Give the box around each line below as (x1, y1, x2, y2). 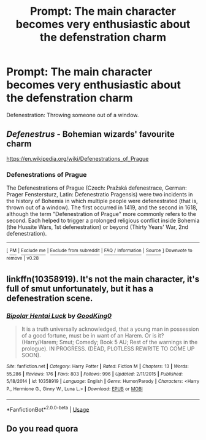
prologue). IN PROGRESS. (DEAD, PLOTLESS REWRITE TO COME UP (21, 345, 195, 352)
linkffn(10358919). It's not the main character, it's (6, 274, 200, 284)
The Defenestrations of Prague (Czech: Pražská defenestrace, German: (6, 184, 187, 191)
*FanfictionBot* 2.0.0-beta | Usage (6, 404, 90, 413)
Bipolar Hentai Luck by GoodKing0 (6, 311, 112, 320)
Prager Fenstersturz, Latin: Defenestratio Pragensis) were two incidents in (6, 191, 193, 198)
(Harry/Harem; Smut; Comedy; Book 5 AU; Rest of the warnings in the (21, 339, 198, 346)
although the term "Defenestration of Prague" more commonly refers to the (6, 210, 196, 218)
